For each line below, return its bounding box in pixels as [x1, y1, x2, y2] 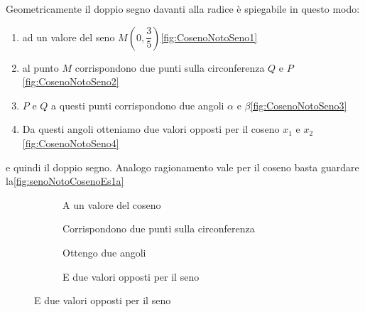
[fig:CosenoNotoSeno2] [22, 74, 119, 89]
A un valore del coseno [62, 197, 161, 212]
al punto [22, 60, 59, 75]
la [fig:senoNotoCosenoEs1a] [6, 173, 124, 188]
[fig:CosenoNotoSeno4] [22, 135, 119, 150]
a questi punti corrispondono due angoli [51, 97, 224, 112]
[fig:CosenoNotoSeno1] [160, 29, 258, 44]
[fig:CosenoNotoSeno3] [250, 97, 347, 112]
